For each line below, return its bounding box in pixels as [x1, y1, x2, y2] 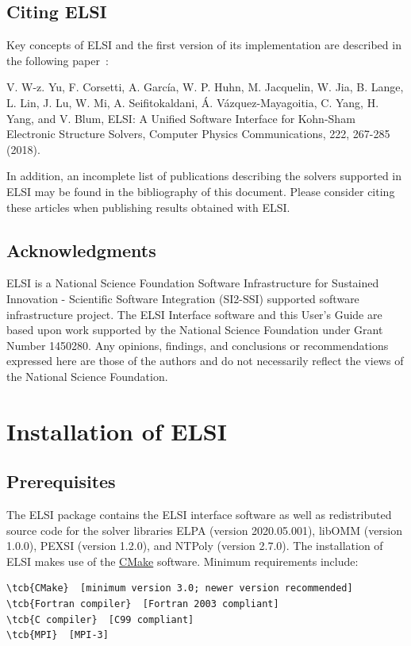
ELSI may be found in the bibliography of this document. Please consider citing [6, 183, 395, 199]
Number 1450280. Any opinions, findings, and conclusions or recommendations [6, 336, 389, 353]
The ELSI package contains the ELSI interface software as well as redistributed [6, 506, 392, 523]
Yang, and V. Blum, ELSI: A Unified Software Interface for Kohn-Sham [6, 110, 355, 126]
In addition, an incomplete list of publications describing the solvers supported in [6, 167, 402, 184]
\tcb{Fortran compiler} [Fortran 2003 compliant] [6, 598, 279, 610]
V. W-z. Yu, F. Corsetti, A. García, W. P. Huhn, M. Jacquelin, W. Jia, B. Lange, [6, 79, 404, 95]
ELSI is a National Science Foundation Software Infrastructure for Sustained [6, 275, 379, 291]
